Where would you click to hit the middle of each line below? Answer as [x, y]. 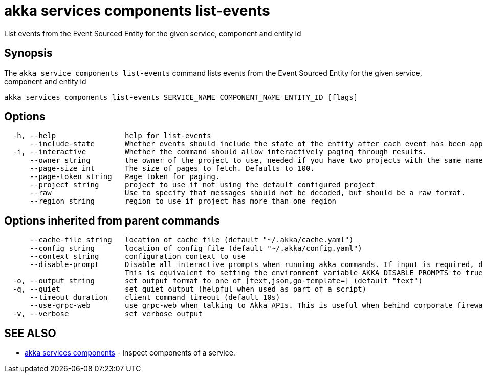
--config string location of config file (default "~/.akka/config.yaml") [196, 248]
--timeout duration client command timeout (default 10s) [155, 297]
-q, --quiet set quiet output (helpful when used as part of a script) [190, 289]
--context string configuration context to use [138, 257]
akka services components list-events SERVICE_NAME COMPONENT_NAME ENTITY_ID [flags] [181, 97]
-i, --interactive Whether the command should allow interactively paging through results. [220, 152]
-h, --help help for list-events [112, 136]
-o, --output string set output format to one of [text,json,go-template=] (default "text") [217, 281]
